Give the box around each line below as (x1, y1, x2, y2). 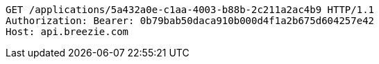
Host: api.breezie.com (6, 26, 129, 37)
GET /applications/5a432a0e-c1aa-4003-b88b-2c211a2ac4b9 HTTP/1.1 (6, 4, 375, 15)
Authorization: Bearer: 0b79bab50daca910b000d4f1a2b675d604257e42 (6, 15, 375, 26)
